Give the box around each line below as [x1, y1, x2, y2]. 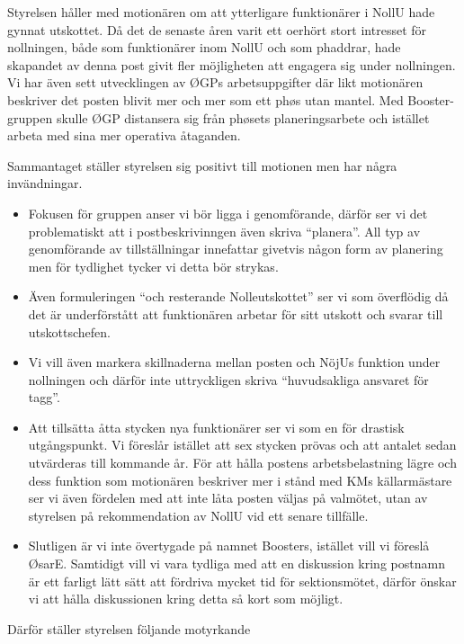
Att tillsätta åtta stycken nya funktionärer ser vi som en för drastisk [28, 417, 405, 436]
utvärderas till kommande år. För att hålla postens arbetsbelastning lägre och [28, 453, 457, 472]
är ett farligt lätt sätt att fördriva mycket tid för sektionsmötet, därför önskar [28, 571, 457, 590]
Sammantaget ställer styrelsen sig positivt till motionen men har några [7, 156, 397, 174]
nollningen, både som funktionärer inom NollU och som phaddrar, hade [7, 38, 401, 57]
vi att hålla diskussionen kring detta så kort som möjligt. [28, 589, 344, 608]
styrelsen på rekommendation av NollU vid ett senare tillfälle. [28, 505, 369, 524]
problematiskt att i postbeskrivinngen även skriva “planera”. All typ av [28, 221, 421, 240]
